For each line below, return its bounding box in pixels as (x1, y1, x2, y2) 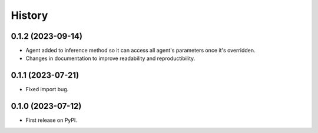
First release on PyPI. (25, 117, 78, 124)
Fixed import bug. (25, 86, 69, 93)
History (11, 9, 48, 22)
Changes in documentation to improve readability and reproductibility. (25, 55, 196, 62)
